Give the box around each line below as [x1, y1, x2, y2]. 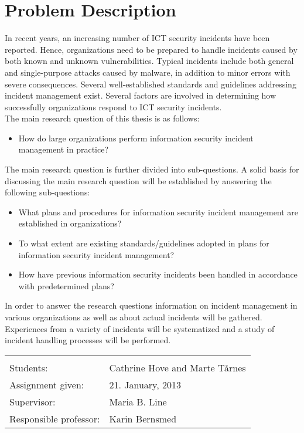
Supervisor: [9, 394, 56, 408]
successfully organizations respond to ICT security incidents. [5, 100, 222, 113]
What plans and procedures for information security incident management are [18, 205, 299, 218]
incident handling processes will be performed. [5, 334, 171, 346]
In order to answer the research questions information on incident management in [5, 299, 298, 312]
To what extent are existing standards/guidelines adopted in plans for [18, 237, 269, 249]
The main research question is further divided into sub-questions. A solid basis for [5, 163, 299, 175]
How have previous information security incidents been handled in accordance [18, 268, 298, 280]
